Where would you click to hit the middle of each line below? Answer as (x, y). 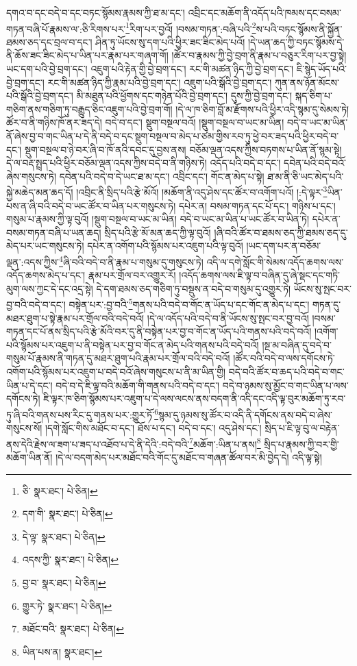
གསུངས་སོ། (24, 428)
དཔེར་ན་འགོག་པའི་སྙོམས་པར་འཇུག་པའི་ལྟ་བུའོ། (165, 246)
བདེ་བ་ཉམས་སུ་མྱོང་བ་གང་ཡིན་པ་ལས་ (285, 385)
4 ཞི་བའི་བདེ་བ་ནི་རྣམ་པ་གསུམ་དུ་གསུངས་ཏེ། (131, 261)
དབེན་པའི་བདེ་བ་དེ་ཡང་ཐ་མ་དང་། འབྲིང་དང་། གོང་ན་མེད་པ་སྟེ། (162, 176)
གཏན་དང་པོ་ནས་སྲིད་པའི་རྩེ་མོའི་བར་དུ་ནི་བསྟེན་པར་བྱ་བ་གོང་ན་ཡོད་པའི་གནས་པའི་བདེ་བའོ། (159, 331)
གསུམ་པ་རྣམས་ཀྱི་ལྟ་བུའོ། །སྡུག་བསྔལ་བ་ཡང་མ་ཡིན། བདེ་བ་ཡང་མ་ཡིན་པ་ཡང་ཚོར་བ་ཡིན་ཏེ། (158, 219)
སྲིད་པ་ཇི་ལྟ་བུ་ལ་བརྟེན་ (302, 428)
